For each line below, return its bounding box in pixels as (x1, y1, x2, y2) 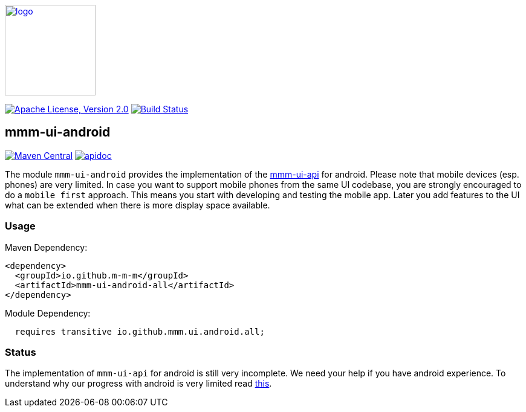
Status (5, 346, 36, 358)
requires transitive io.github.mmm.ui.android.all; (15, 326, 265, 336)
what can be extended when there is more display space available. (5, 199, 270, 210)
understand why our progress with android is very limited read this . (5, 378, 272, 389)
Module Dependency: (5, 307, 91, 318)
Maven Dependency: (5, 242, 88, 253)
